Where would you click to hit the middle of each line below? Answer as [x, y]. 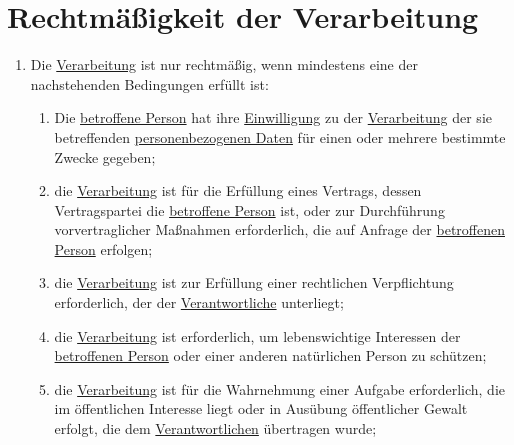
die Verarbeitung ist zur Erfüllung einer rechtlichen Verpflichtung [254, 282]
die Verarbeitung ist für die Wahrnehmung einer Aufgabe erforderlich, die [280, 388]
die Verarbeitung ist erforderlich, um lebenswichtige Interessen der [257, 335]
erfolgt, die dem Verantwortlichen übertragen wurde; [215, 428]
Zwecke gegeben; [105, 156]
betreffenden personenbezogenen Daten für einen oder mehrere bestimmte [280, 136]
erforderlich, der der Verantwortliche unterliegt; [199, 302]
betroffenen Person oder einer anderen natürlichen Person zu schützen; [270, 355]
